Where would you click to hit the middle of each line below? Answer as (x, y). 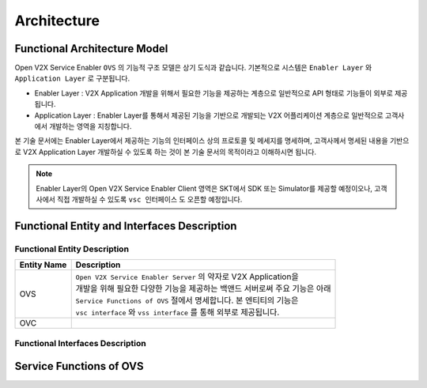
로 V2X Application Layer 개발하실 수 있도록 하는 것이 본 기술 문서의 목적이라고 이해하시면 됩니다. (165, 152)
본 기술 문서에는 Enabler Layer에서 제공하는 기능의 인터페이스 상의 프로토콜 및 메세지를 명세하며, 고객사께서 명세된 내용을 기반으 (212, 141)
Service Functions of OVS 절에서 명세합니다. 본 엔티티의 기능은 (187, 300)
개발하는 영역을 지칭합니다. (90, 126)
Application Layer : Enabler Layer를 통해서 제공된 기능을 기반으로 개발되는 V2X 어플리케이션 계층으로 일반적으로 (209, 115)
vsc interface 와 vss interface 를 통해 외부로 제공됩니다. (178, 312)
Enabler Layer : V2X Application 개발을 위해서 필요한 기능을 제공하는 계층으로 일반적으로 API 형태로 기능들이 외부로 (213, 93)
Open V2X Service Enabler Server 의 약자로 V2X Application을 (187, 277)
